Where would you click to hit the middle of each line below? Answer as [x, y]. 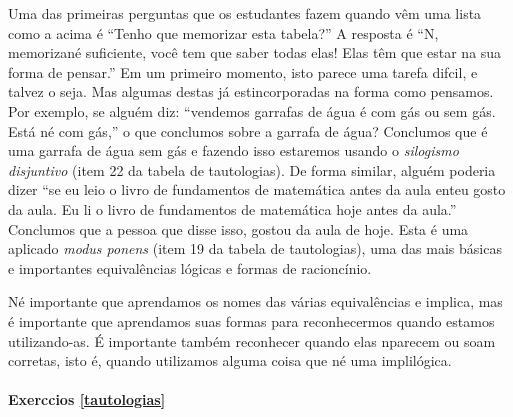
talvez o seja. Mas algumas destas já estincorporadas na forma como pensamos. [251, 91]
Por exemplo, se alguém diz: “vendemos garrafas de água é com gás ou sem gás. [252, 110]
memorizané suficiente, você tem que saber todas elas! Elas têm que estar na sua [255, 52]
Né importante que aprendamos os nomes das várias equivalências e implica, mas [255, 301]
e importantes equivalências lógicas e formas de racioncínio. [190, 267]
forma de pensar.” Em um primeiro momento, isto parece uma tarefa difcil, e [243, 71]
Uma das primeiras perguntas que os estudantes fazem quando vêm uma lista [245, 13]
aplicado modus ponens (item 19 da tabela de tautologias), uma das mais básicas [255, 248]
